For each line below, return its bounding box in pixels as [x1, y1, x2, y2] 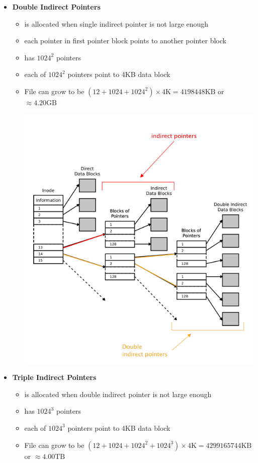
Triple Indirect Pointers [12, 372, 97, 382]
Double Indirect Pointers [12, 2, 101, 12]
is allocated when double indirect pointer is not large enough [24, 389, 212, 399]
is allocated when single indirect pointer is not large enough [24, 18, 209, 29]
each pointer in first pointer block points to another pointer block [24, 35, 226, 46]
